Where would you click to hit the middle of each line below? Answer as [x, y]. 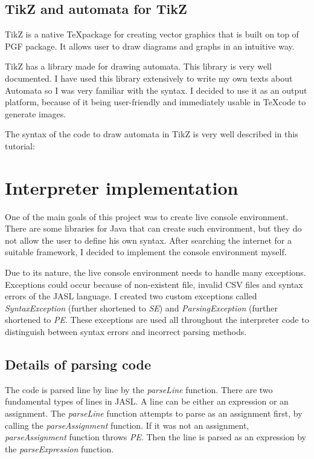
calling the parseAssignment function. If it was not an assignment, [127, 425]
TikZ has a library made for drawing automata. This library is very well [138, 66]
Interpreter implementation [122, 187]
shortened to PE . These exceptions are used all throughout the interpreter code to [157, 320]
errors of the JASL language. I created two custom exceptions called [131, 296]
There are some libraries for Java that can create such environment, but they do [153, 228]
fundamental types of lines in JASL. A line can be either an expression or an [147, 401]
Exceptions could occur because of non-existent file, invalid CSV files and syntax [154, 284]
